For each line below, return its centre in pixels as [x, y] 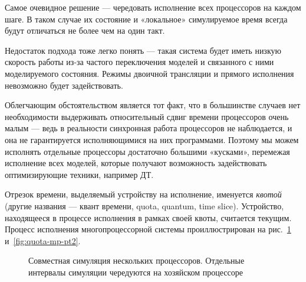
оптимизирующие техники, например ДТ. [79, 174]
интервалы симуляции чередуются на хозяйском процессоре [136, 272]
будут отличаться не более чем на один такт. [85, 30]
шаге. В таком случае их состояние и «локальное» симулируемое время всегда [146, 19]
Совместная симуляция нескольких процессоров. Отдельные [136, 260]
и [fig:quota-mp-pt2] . [43, 240]
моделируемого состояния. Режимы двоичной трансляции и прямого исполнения [149, 73]
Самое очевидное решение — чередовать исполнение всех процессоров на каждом [153, 7]
